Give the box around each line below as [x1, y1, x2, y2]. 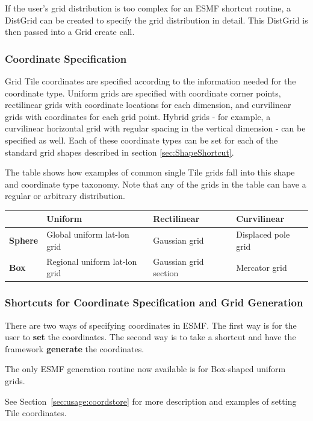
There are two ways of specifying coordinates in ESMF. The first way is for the [5, 318, 297, 331]
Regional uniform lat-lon [46, 255, 137, 267]
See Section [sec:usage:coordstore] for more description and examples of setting [5, 394, 297, 407]
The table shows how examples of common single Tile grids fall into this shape [5, 166, 295, 179]
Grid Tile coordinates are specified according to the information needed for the [5, 75, 296, 87]
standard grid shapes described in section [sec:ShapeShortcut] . [5, 145, 234, 158]
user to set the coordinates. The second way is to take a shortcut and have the [5, 331, 296, 343]
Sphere [9, 234, 39, 247]
